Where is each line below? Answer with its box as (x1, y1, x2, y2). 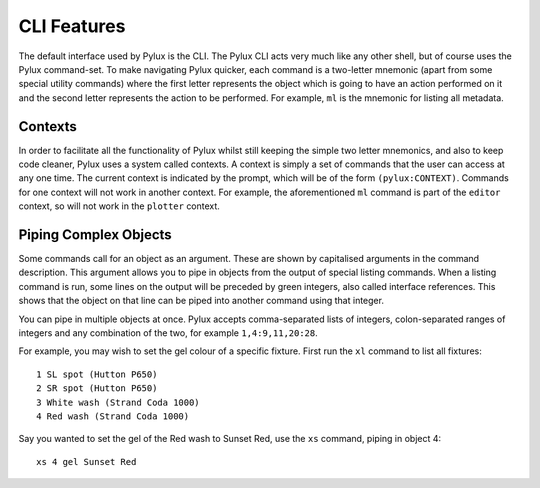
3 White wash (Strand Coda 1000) (36, 396, 200, 408)
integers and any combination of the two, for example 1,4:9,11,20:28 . (18, 327, 319, 339)
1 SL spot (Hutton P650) (36, 368, 158, 380)
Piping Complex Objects (18, 226, 172, 243)
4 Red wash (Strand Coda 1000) (36, 411, 190, 422)
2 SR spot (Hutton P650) (36, 383, 158, 394)
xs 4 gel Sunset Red (36, 456, 137, 467)
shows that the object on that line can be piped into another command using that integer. (18, 295, 385, 307)
